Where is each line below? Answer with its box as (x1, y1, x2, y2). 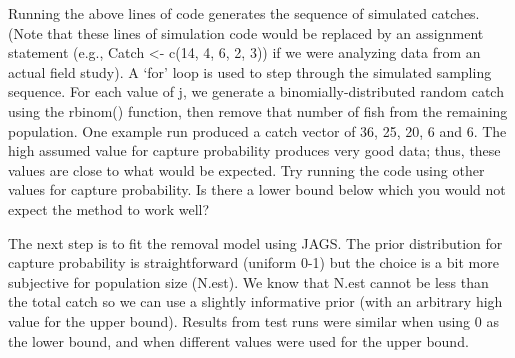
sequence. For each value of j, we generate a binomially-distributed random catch (8, 81, 504, 102)
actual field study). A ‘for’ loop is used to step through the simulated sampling (8, 61, 492, 82)
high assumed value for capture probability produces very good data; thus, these (8, 140, 501, 161)
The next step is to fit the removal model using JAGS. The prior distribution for (8, 232, 503, 253)
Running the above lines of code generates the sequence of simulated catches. (8, 3, 480, 23)
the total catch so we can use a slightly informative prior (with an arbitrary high (8, 291, 503, 312)
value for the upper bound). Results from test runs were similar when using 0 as (8, 310, 499, 331)
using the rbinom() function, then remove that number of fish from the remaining (8, 100, 508, 121)
